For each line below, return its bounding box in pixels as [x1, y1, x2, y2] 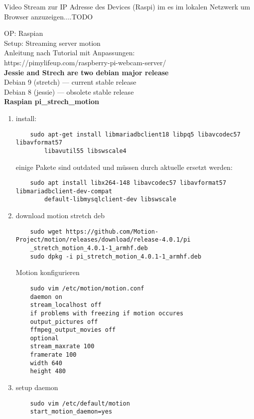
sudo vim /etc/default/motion [30, 400, 130, 407]
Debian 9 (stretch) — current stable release [4, 77, 136, 87]
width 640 [30, 359, 62, 367]
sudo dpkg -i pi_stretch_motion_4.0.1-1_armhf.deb [30, 253, 202, 260]
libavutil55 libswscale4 [44, 147, 127, 154]
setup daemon [15, 382, 58, 393]
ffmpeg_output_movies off [30, 326, 116, 334]
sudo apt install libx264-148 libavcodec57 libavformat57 [30, 179, 227, 187]
